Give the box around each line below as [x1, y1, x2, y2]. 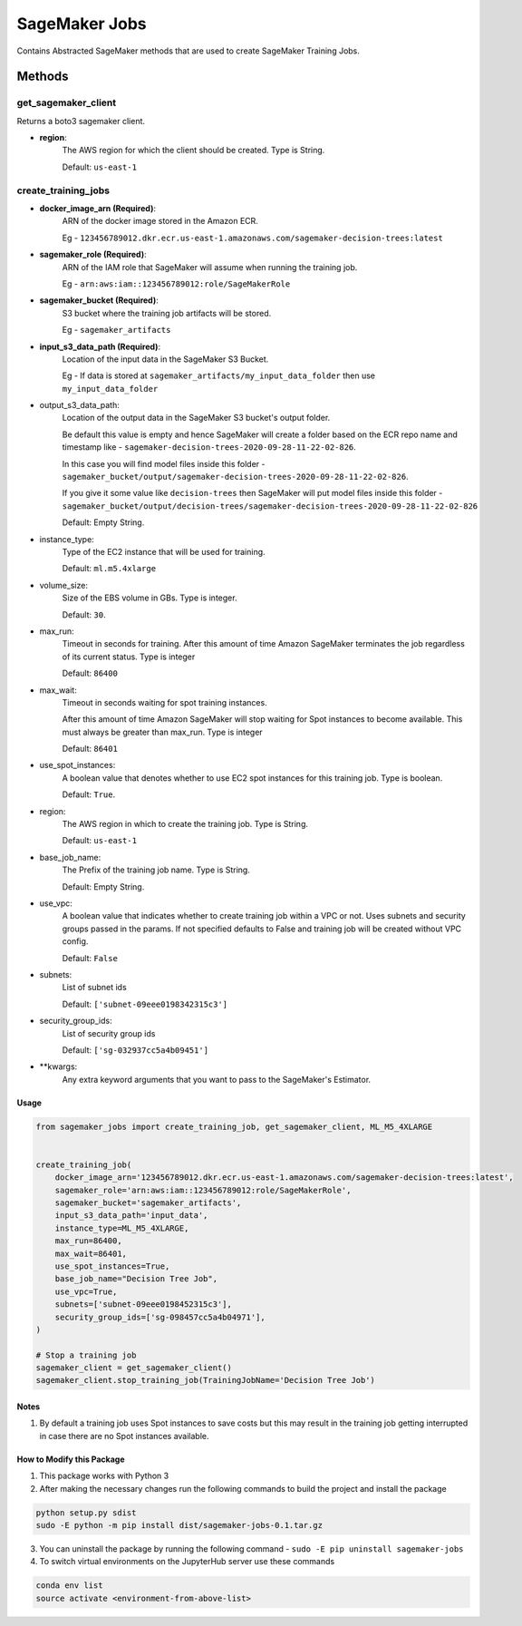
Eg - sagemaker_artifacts [62, 325, 171, 336]
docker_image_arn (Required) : [39, 203, 156, 214]
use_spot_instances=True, [54, 1261, 170, 1271]
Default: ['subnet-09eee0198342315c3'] [62, 998, 228, 1009]
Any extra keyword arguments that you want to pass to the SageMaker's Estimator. [62, 1074, 372, 1085]
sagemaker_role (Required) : [39, 249, 147, 260]
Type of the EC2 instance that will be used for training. [62, 547, 266, 557]
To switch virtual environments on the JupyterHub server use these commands [39, 1556, 335, 1567]
